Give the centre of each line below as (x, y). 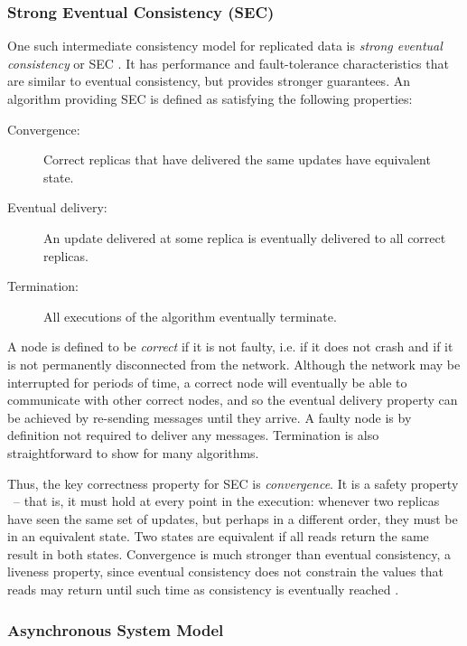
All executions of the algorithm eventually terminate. (190, 316)
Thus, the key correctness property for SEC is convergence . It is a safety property (233, 483)
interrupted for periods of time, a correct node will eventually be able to (207, 382)
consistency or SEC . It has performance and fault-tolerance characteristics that (228, 63)
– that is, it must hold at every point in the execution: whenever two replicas (226, 501)
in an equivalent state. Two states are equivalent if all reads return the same (218, 536)
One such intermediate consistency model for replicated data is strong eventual (225, 46)
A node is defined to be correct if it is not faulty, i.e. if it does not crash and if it (230, 346)
